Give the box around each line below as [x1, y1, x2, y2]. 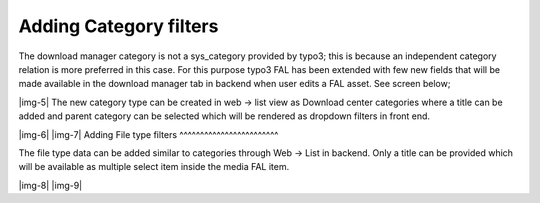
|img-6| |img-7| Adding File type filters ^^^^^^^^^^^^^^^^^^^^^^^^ [18, 128, 279, 140]
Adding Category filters [18, 15, 219, 37]
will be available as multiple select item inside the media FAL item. [18, 161, 290, 173]
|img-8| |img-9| [18, 179, 83, 191]
